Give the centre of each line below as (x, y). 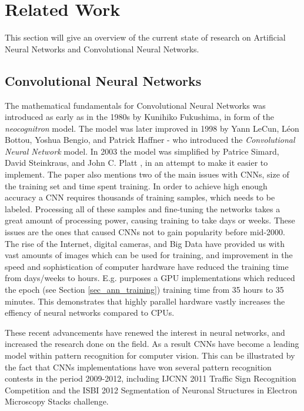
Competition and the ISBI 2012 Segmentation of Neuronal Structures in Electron (151, 390)
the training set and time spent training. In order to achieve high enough (136, 186)
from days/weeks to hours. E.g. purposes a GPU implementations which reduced (150, 278)
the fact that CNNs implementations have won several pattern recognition (138, 367)
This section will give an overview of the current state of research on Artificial (145, 37)
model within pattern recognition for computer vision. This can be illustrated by (150, 355)
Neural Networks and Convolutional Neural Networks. (102, 49)
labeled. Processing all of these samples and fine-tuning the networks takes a (143, 208)
